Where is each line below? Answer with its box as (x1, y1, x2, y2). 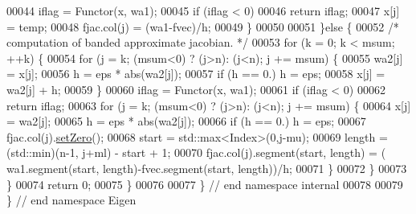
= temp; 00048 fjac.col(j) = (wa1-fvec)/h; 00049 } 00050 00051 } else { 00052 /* (6, 18, 399, 35)
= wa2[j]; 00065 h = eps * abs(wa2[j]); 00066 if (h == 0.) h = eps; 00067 (6, 113, 366, 130)
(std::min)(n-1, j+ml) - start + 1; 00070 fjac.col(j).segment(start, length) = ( (6, 144, 386, 161)
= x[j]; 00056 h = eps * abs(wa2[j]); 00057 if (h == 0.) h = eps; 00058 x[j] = (6, 65, 385, 82)
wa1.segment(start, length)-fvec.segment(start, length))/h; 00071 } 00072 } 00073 (6, 159, 407, 176)
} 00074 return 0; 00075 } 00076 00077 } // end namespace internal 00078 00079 (6, 175, 403, 192)
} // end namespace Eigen (6, 191, 137, 208)
